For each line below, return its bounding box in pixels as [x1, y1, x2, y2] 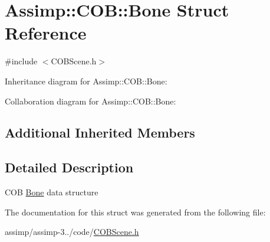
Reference [5, 21, 87, 45]
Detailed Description [5, 158, 134, 176]
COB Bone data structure [5, 186, 98, 198]
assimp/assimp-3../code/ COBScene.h [5, 225, 139, 238]
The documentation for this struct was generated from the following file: [5, 205, 266, 218]
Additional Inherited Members [5, 123, 195, 142]
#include [5, 55, 38, 67]
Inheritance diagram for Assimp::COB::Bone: [5, 74, 167, 87]
